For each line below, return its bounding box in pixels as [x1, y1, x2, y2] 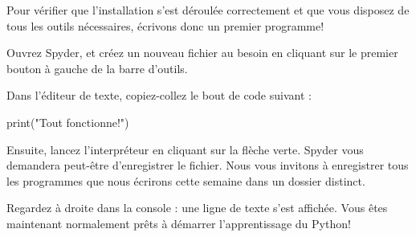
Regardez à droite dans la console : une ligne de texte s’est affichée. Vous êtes [6, 199, 388, 216]
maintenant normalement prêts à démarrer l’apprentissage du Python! [6, 215, 351, 231]
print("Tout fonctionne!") [6, 113, 129, 130]
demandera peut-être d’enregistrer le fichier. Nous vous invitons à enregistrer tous [6, 157, 409, 174]
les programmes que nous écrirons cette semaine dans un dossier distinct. [6, 172, 365, 189]
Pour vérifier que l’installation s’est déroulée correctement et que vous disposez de [6, 2, 410, 18]
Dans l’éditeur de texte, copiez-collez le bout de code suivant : [6, 87, 312, 104]
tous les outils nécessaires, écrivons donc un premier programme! [6, 17, 324, 34]
